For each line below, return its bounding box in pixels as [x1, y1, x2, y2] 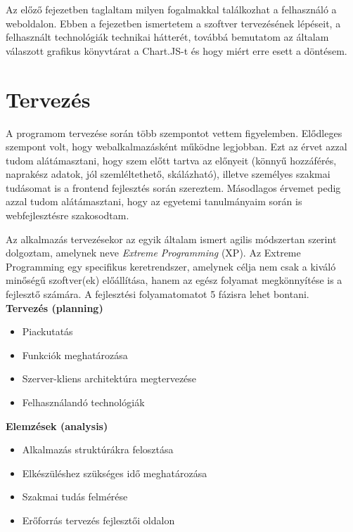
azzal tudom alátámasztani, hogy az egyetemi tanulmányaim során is [6, 194, 302, 209]
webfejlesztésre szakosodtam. [6, 208, 129, 223]
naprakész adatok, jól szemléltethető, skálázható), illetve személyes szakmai [6, 167, 330, 181]
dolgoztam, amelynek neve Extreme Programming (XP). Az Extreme [6, 245, 301, 260]
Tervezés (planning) [6, 300, 103, 315]
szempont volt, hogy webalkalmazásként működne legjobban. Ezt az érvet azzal [6, 139, 347, 154]
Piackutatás [22, 324, 73, 339]
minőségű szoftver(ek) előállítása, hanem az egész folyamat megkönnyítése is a [6, 273, 342, 287]
